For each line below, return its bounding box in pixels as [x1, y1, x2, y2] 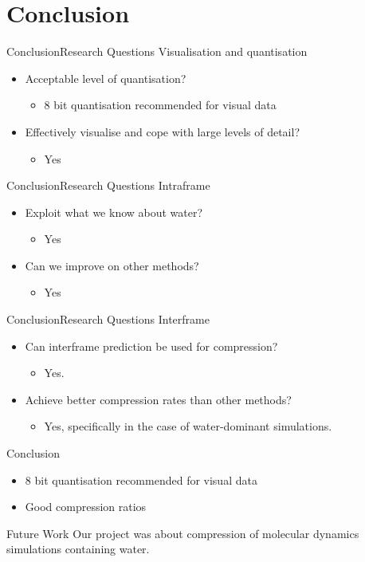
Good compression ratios [25, 498, 147, 515]
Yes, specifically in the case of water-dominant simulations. [44, 418, 332, 434]
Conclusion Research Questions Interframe [6, 311, 210, 328]
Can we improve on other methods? [25, 257, 199, 273]
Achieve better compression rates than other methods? [25, 391, 292, 407]
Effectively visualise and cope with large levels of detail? [25, 123, 300, 140]
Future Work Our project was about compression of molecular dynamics [6, 525, 359, 541]
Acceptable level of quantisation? [25, 69, 186, 86]
